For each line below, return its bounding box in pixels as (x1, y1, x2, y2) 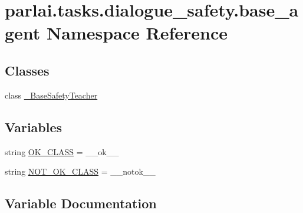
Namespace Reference (47, 21, 228, 45)
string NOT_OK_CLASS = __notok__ (5, 165, 156, 178)
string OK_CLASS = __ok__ (5, 145, 119, 158)
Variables (5, 117, 62, 136)
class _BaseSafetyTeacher (5, 89, 98, 101)
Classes (5, 61, 50, 79)
